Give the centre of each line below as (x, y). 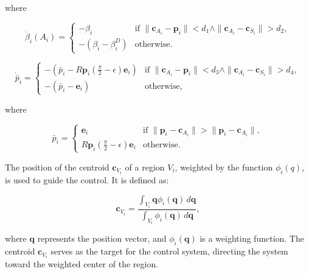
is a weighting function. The (252, 238)
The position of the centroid (57, 167)
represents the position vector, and (102, 238)
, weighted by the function (224, 167)
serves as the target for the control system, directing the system (169, 251)
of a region (145, 167)
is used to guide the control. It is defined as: (87, 179)
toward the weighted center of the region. (82, 264)
